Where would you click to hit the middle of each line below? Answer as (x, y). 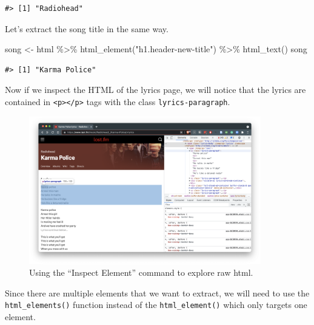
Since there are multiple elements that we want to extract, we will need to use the (157, 292)
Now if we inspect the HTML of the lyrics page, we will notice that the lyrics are (155, 90)
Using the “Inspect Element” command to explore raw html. (141, 272)
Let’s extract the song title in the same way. (87, 28)
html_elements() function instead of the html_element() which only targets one (156, 305)
